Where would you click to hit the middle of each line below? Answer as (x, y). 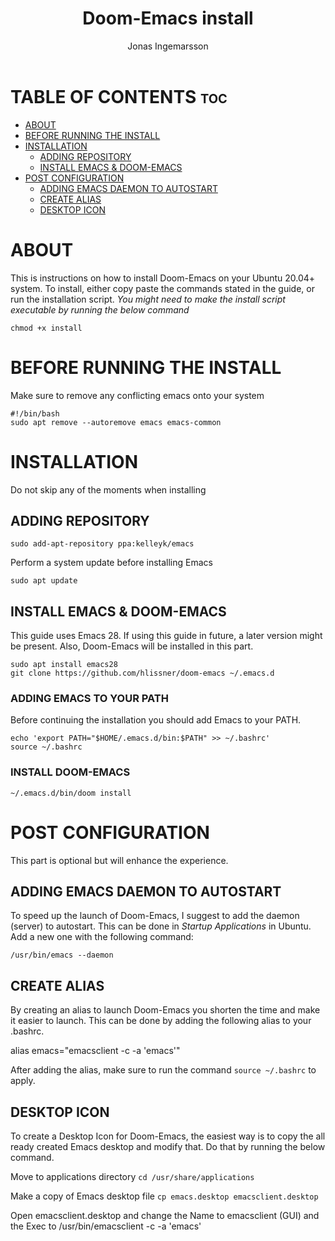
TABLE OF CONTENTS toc (119, 96)
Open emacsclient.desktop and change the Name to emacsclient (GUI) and (165, 1216)
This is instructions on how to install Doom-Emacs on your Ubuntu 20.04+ (163, 278)
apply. (23, 1081)
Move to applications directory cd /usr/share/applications (132, 1177)
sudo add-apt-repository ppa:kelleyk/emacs (102, 544)
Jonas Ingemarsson (168, 46)
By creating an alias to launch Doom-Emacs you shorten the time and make (165, 1010)
